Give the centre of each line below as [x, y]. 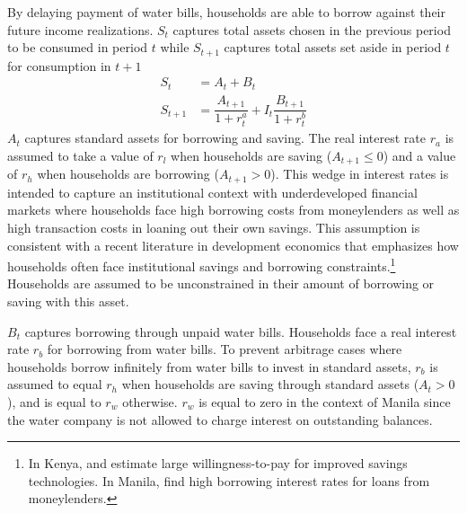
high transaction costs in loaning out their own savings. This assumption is [214, 227]
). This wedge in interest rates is [360, 174]
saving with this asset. [68, 301]
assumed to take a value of [80, 155]
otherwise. [150, 402]
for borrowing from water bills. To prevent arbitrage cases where [225, 349]
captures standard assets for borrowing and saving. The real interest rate [225, 138]
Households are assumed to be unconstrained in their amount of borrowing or [221, 283]
